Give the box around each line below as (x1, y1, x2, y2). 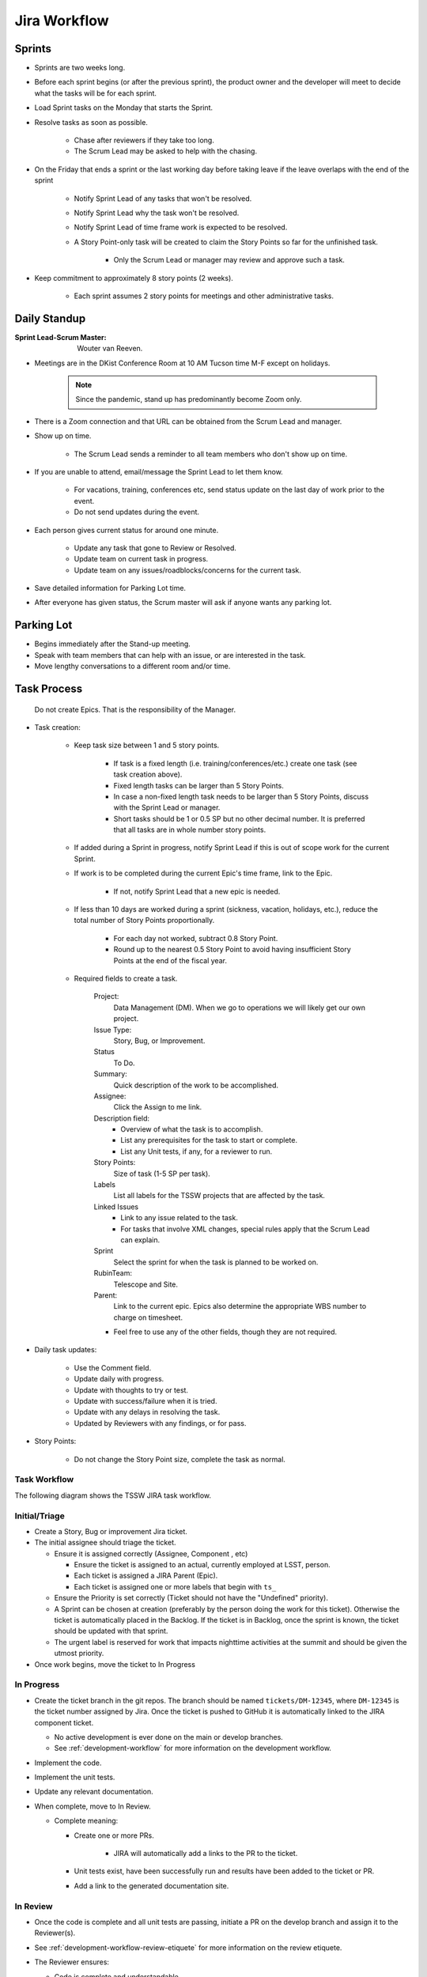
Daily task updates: (34, 1345, 97, 1355)
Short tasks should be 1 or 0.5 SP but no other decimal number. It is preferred (113, 814, 365, 823)
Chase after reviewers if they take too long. (74, 135, 215, 146)
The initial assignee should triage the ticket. (34, 1538, 177, 1548)
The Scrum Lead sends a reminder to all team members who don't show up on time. (74, 449, 348, 459)
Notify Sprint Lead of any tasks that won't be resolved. (74, 194, 252, 203)
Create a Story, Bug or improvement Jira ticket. (34, 1526, 187, 1536)
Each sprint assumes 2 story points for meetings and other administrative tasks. (74, 291, 334, 301)
